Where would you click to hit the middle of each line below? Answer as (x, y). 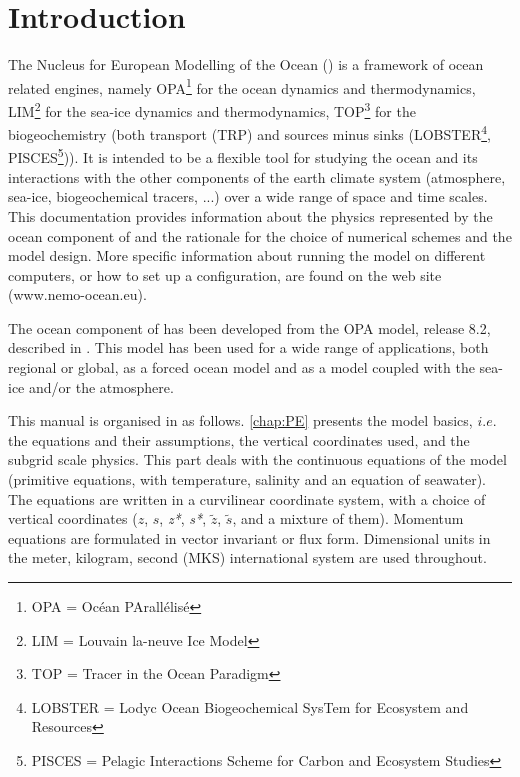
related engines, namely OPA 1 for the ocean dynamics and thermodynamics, (242, 86)
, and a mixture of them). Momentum (348, 518)
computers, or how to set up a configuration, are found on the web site (225, 274)
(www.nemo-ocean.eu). (77, 294)
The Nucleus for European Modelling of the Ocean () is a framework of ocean (246, 64)
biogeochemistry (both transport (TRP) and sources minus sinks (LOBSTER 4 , (249, 132)
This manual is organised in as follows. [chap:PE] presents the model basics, (240, 420)
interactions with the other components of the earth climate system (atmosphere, (257, 176)
